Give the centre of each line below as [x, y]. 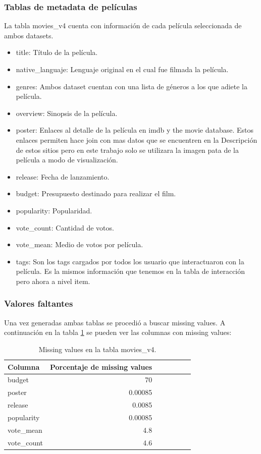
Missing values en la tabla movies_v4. [97, 349]
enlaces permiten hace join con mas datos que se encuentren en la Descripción [137, 139]
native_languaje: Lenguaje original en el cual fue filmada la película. [122, 69]
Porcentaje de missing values [101, 366]
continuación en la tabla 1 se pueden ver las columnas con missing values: [118, 332]
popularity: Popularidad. [54, 210]
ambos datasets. [29, 35]
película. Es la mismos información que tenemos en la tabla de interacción [130, 271]
